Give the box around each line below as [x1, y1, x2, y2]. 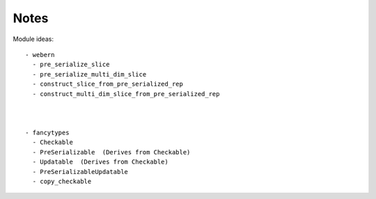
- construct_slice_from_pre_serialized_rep [32, 80, 184, 88]
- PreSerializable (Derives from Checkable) [32, 148, 191, 156]
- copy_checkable [32, 177, 92, 186]
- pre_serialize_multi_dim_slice [32, 70, 147, 78]
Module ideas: [13, 35, 54, 43]
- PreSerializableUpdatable [32, 168, 129, 175]
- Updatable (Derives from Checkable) [32, 158, 169, 166]
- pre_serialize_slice [32, 61, 110, 69]
